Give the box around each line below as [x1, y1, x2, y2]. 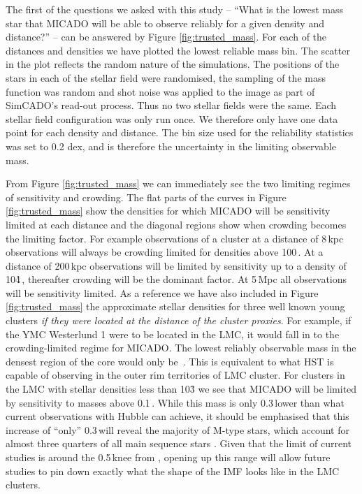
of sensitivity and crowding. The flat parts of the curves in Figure [6, 189, 287, 204]
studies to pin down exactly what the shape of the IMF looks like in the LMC [6, 463, 340, 478]
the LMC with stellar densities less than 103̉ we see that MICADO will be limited [6, 382, 357, 396]
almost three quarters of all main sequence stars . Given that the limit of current [6, 436, 352, 451]
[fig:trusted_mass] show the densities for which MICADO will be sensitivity [6, 203, 331, 218]
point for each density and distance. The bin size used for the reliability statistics [6, 125, 354, 140]
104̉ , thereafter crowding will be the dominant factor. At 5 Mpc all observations [6, 272, 347, 286]
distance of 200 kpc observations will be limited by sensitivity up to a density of [6, 258, 347, 273]
